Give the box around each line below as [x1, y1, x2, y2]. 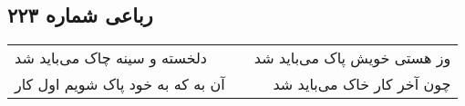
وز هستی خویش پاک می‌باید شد [253, 47, 451, 69]
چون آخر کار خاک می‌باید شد [273, 73, 451, 95]
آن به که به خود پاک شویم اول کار [15, 73, 225, 95]
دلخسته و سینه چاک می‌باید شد [15, 47, 207, 69]
